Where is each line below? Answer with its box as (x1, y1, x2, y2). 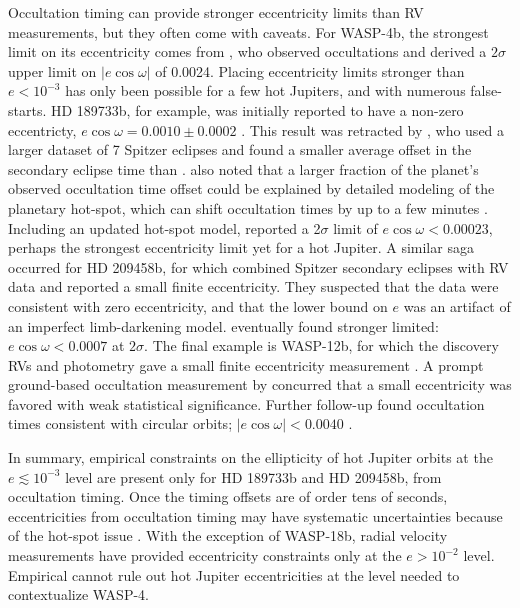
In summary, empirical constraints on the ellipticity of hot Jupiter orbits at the (8, 447, 493, 468)
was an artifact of (403, 295, 511, 316)
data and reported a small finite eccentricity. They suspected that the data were (8, 276, 499, 297)
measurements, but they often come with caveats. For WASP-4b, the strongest (8, 21, 489, 42)
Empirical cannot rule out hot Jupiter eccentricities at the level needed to (8, 564, 460, 585)
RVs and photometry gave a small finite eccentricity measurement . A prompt (8, 354, 484, 375)
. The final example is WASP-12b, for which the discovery (144, 335, 499, 356)
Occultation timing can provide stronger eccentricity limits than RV (8, 2, 424, 22)
